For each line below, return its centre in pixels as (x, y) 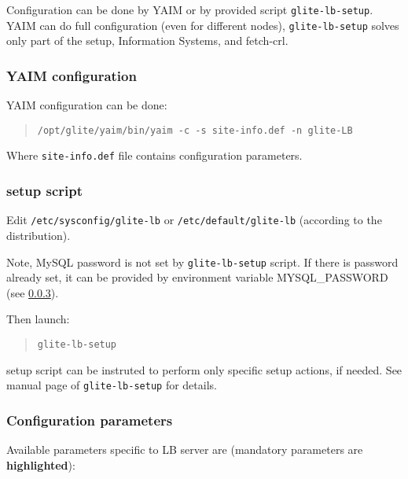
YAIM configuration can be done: (87, 105)
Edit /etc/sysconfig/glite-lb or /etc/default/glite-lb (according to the (194, 220)
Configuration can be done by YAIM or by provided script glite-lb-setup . (190, 9)
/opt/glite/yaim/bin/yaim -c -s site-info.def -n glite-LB (195, 130)
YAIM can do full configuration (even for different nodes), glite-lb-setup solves (203, 25)
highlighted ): (41, 464)
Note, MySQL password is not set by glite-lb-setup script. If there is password (202, 262)
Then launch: (38, 319)
